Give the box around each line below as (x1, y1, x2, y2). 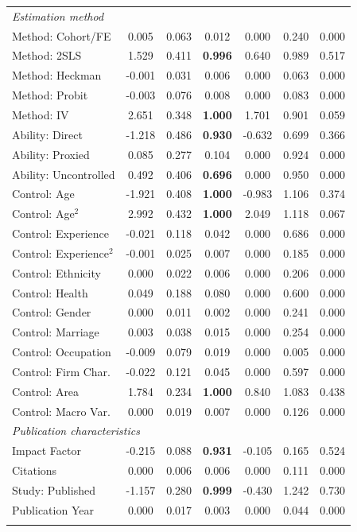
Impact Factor (12, 442, 81, 459)
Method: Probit (12, 87, 88, 103)
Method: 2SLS (12, 47, 82, 64)
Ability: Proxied (12, 146, 90, 162)
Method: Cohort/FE (12, 27, 111, 44)
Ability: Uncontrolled (12, 165, 115, 182)
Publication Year (12, 501, 94, 518)
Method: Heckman (12, 67, 102, 83)
